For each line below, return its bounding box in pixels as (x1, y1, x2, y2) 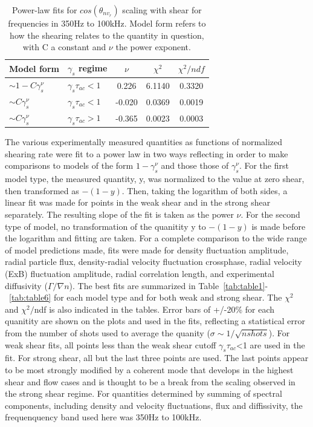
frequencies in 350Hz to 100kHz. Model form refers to (8, 17, 206, 29)
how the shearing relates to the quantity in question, (10, 28, 204, 41)
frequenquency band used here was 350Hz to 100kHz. (5, 411, 202, 423)
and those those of (161, 159, 229, 172)
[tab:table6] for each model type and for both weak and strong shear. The (9, 291, 282, 304)
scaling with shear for (122, 4, 202, 16)
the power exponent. (115, 41, 191, 53)
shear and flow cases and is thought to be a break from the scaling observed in (5, 375, 295, 388)
